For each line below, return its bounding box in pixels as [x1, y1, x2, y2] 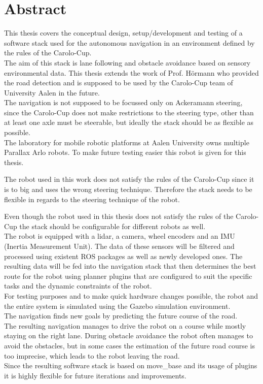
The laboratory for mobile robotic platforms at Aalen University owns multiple [4, 137, 249, 147]
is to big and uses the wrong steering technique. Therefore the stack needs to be [4, 184, 252, 195]
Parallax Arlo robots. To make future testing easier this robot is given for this [4, 147, 246, 157]
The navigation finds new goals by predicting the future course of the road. [4, 310, 238, 321]
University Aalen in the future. [4, 87, 100, 98]
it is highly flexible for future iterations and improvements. [4, 370, 186, 380]
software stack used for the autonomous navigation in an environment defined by [4, 37, 255, 48]
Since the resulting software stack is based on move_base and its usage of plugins [4, 360, 257, 371]
